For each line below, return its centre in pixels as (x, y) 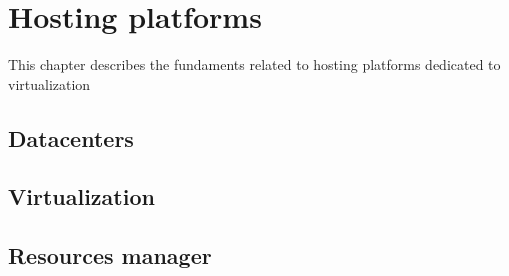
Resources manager (110, 255)
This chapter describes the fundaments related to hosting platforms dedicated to (254, 64)
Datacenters (71, 137)
